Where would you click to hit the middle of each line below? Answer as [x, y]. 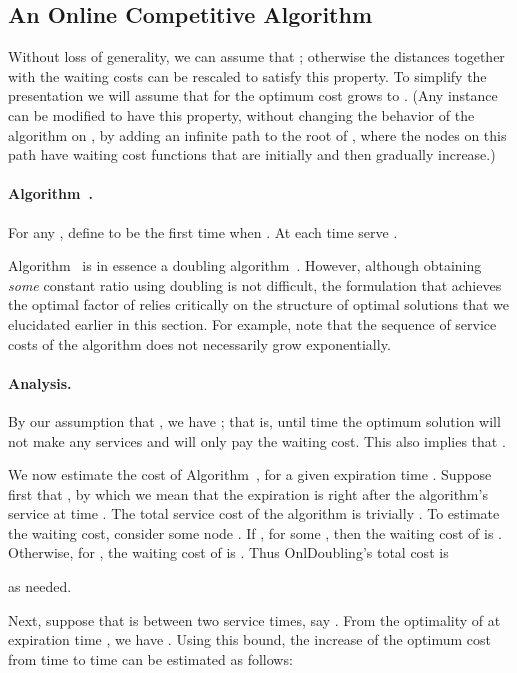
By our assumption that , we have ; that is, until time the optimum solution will [254, 420]
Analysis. [40, 382]
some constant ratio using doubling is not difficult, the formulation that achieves [255, 284]
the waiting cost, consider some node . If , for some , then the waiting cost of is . [255, 532]
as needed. [40, 586]
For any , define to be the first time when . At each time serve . [203, 231]
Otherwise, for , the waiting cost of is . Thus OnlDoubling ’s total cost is [228, 552]
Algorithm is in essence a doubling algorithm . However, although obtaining [245, 265]
